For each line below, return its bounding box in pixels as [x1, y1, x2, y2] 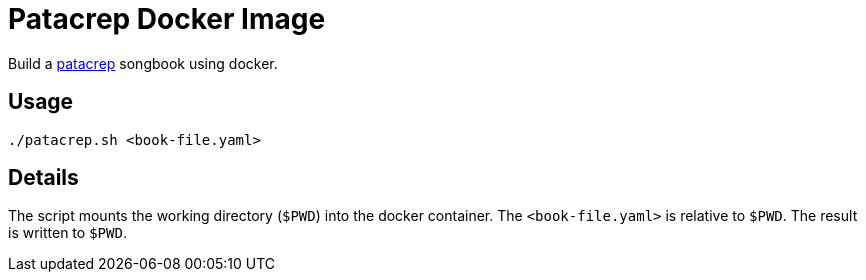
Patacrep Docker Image [8, 2, 326, 36]
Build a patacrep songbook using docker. [8, 54, 278, 72]
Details [8, 165, 79, 191]
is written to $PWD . [8, 224, 127, 242]
